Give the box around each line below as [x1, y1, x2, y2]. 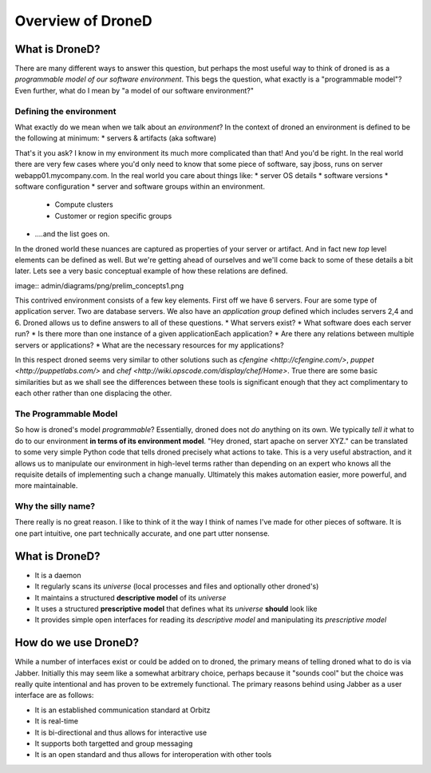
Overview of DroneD [14, 12, 152, 30]
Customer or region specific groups [54, 211, 172, 220]
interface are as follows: [14, 691, 94, 700]
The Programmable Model [14, 408, 118, 419]
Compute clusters [54, 200, 113, 209]
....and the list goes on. [34, 229, 110, 239]
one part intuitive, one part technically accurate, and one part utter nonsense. [14, 528, 271, 538]
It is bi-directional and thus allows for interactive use [34, 727, 208, 737]
